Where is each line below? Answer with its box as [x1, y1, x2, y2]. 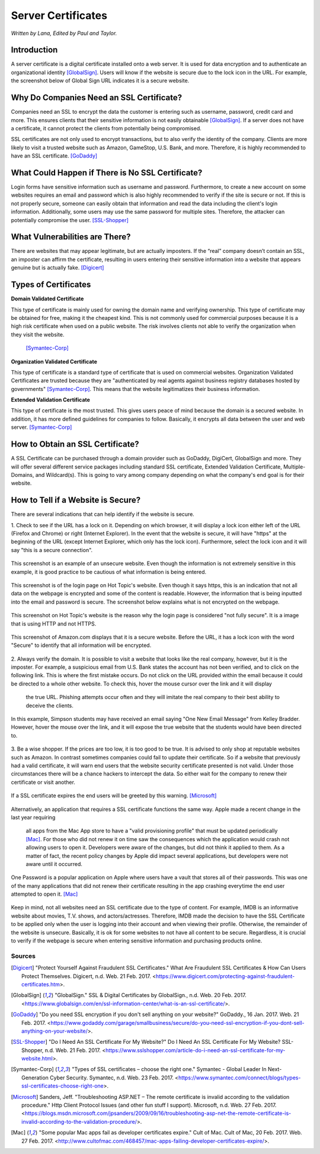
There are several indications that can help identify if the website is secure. [11, 511, 195, 518]
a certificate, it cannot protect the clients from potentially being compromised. [11, 124, 201, 132]
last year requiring [11, 813, 56, 820]
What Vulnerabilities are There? [11, 232, 131, 242]
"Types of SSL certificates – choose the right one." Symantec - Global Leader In [72, 1066, 267, 1073]
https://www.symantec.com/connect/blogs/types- [178, 1074, 301, 1081]
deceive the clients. [25, 702, 74, 709]
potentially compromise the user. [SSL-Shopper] [11, 216, 129, 223]
